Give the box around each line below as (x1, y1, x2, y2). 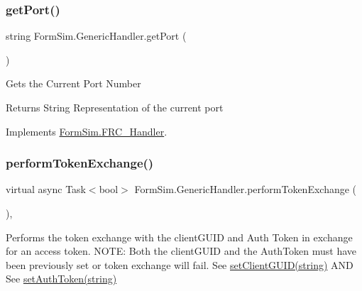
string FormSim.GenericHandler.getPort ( (6, 28, 187, 43)
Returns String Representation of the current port (6, 100, 224, 114)
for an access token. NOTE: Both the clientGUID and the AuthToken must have (6, 243, 357, 258)
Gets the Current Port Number (6, 76, 141, 91)
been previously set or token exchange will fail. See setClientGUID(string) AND (6, 257, 353, 272)
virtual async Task (6, 182, 86, 197)
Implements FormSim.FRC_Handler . (6, 123, 168, 138)
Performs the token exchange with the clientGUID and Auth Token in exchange (6, 229, 353, 244)
